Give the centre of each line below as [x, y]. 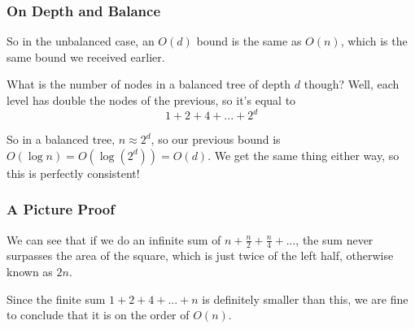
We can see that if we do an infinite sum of [114, 239]
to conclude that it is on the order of [98, 315]
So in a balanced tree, [61, 139]
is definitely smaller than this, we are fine [305, 299]
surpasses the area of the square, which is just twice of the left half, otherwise [200, 255]
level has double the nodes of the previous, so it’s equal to [151, 100]
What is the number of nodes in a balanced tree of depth [149, 84]
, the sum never [334, 239]
